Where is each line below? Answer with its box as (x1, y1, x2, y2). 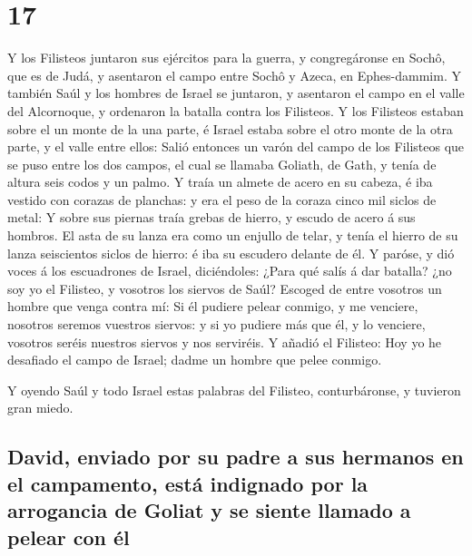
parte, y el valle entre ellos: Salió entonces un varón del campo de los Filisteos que (7, 137, 465, 156)
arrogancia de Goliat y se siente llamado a (7, 496, 411, 524)
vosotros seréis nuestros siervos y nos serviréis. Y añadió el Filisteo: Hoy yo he (7, 332, 442, 351)
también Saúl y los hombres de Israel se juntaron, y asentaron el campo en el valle (7, 83, 465, 102)
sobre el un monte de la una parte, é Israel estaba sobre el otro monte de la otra (7, 119, 453, 138)
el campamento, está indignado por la (7, 469, 369, 497)
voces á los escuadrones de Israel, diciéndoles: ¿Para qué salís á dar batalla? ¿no (7, 261, 452, 280)
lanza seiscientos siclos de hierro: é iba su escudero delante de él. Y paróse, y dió (7, 243, 455, 262)
